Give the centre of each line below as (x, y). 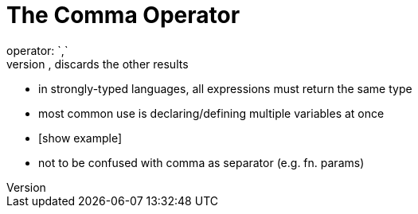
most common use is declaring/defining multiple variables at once (211, 113)
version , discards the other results (98, 64)
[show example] (80, 138)
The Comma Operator (123, 15)
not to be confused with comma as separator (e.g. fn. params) (201, 162)
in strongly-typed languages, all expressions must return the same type (225, 88)
